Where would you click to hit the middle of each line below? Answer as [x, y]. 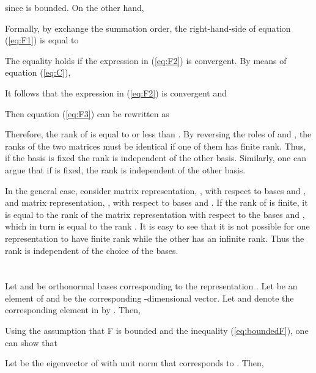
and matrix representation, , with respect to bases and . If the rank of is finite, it [156, 202]
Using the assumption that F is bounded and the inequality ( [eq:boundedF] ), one [157, 331]
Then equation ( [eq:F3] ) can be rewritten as [87, 113]
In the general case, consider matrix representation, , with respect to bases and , [156, 190]
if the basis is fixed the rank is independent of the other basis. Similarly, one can [156, 158]
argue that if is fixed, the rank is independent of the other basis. [125, 169]
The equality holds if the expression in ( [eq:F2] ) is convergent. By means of [146, 60]
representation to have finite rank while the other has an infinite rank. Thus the [155, 238]
